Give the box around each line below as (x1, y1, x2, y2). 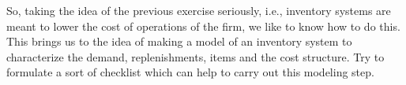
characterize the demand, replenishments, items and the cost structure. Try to (6, 48, 385, 65)
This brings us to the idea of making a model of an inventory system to (6, 33, 352, 50)
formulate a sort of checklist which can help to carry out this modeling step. (6, 64, 374, 80)
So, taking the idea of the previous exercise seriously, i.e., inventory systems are (6, 2, 391, 18)
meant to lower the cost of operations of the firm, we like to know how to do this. (6, 17, 400, 34)
